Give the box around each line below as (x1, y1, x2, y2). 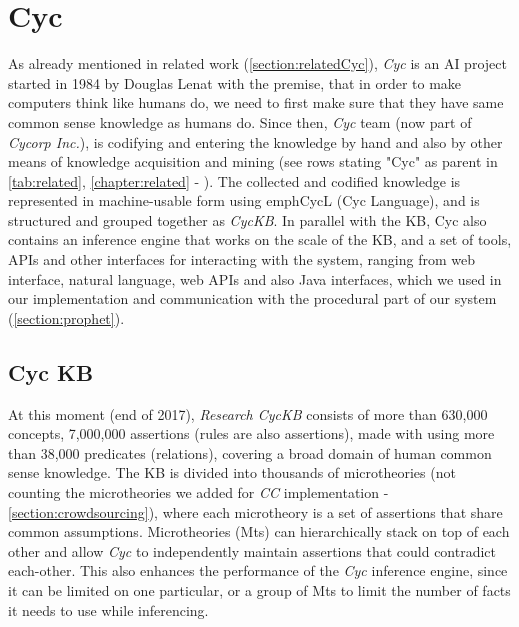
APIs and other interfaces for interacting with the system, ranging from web (8, 249, 476, 270)
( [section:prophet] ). (8, 307, 125, 328)
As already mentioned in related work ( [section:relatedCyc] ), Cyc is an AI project (8, 53, 507, 74)
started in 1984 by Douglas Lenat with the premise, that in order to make (8, 72, 462, 93)
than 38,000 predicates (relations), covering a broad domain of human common (8, 442, 492, 463)
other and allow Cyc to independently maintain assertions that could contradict (8, 540, 497, 561)
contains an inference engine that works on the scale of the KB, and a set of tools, (8, 229, 512, 250)
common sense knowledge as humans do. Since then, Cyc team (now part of (8, 111, 472, 132)
